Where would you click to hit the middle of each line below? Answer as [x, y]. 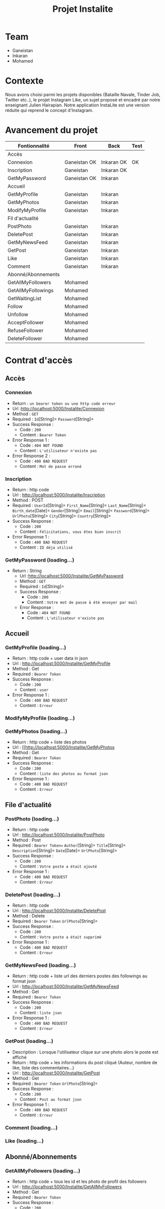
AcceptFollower [26, 322]
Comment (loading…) [32, 1128]
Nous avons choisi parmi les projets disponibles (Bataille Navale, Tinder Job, [83, 94]
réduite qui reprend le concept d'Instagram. [49, 110]
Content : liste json [41, 1013]
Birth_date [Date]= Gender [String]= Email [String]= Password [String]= [81, 510]
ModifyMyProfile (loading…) [40, 718]
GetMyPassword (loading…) [40, 560]
